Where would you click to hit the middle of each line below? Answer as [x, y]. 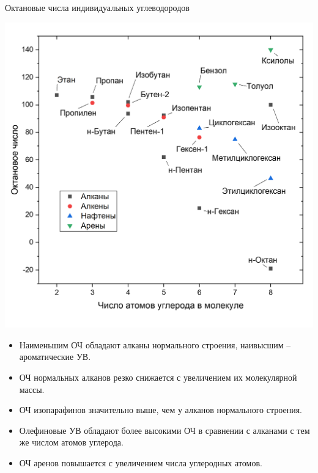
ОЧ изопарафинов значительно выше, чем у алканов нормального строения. [161, 410]
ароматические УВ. [55, 357]
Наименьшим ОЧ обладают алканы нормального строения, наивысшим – [155, 344]
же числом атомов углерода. [71, 442]
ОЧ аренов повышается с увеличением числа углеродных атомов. [141, 462]
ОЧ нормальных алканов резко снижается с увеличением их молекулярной [158, 377]
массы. [32, 389]
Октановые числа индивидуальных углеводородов [97, 7]
